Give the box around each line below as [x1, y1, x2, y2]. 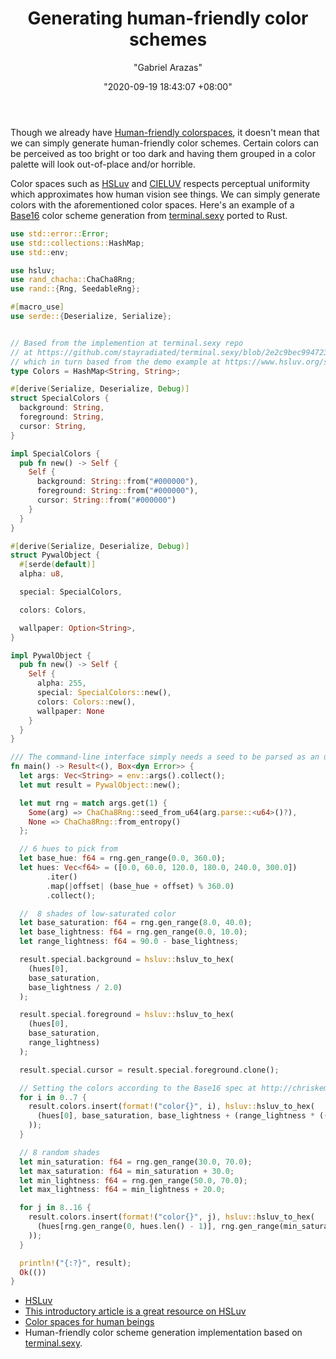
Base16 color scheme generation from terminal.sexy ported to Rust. [10, 209, 288, 221]
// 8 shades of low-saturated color [19, 908, 177, 919]
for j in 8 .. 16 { [19, 1203, 92, 1213]
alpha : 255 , [36, 678, 87, 689]
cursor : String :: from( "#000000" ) [36, 495, 177, 506]
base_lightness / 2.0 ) [28, 982, 123, 992]
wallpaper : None [36, 706, 105, 716]
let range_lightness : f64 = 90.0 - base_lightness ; [19, 937, 240, 947]
